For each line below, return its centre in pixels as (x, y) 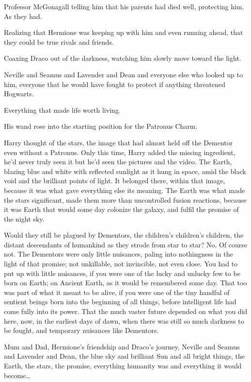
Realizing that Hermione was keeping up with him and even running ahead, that (124, 32)
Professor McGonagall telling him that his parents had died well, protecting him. (124, 6)
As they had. (23, 16)
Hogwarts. (19, 94)
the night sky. (24, 218)
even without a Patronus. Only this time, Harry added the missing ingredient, (120, 152)
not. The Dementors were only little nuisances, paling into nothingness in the (118, 254)
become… (17, 375)
